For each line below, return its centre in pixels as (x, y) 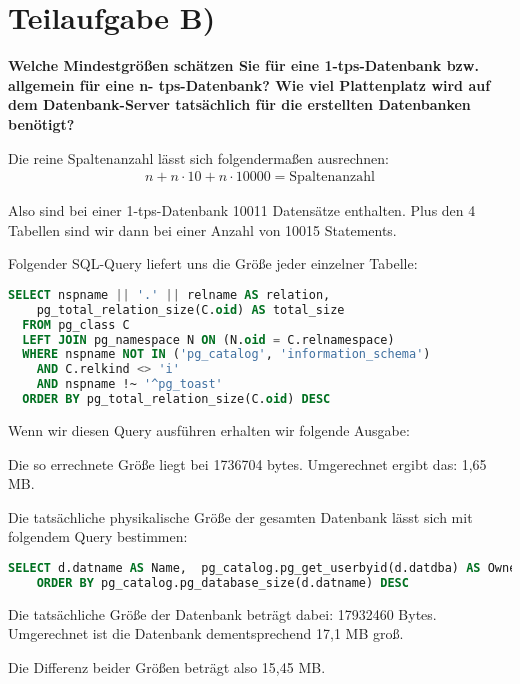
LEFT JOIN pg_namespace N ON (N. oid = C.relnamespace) (208, 339)
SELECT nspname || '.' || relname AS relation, (169, 294)
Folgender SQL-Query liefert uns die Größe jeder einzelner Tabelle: (213, 263)
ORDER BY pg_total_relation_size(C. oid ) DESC (176, 399)
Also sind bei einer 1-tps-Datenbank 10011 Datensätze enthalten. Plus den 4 (242, 210)
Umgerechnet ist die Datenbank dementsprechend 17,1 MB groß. (206, 633)
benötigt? (41, 123)
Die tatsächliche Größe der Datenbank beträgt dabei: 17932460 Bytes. (222, 613)
